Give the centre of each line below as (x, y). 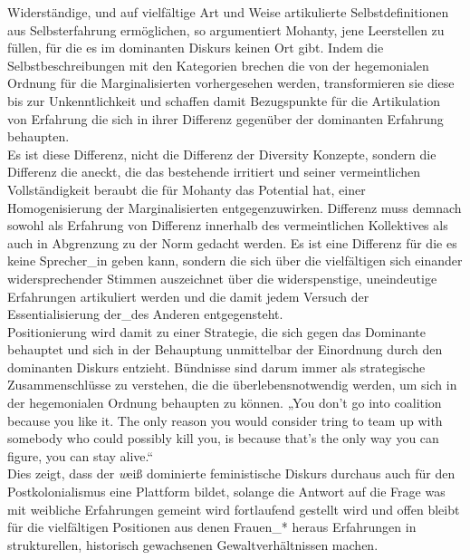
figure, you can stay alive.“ (81, 455)
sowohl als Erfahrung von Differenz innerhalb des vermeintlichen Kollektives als (228, 225)
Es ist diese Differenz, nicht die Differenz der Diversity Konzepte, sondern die (222, 154)
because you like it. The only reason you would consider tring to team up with (225, 420)
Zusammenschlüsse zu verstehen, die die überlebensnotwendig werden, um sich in (232, 385)
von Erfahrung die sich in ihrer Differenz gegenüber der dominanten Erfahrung (225, 118)
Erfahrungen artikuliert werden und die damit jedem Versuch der (188, 296)
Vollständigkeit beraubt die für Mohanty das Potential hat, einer (187, 189)
